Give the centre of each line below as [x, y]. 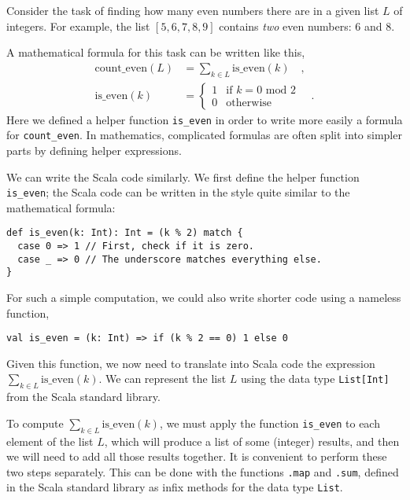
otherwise [249, 103]
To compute [35, 423]
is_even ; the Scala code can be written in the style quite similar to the [178, 192]
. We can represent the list [163, 379]
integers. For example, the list [78, 26]
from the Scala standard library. [83, 397]
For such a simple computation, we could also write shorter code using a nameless [204, 298]
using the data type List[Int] [315, 379]
